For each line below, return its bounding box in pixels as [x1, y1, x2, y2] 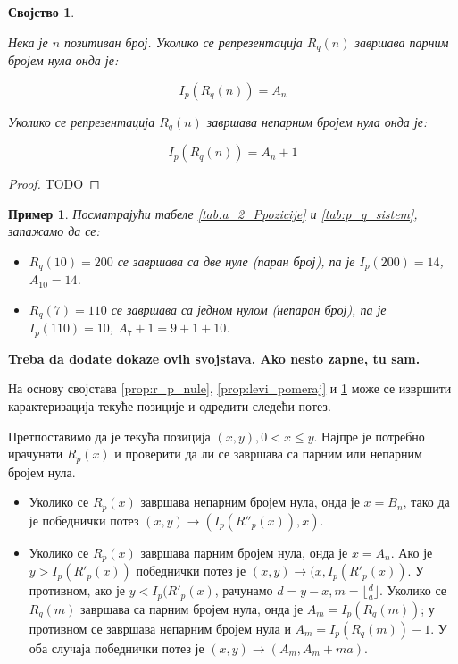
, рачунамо [214, 581, 273, 600]
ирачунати [8, 444, 63, 463]
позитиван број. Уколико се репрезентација [64, 32, 303, 51]
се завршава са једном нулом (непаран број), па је [111, 299, 387, 318]
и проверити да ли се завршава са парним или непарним [114, 444, 422, 463]
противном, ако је [29, 581, 126, 600]
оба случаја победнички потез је [29, 638, 204, 657]
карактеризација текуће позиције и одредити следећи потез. [8, 397, 331, 416]
